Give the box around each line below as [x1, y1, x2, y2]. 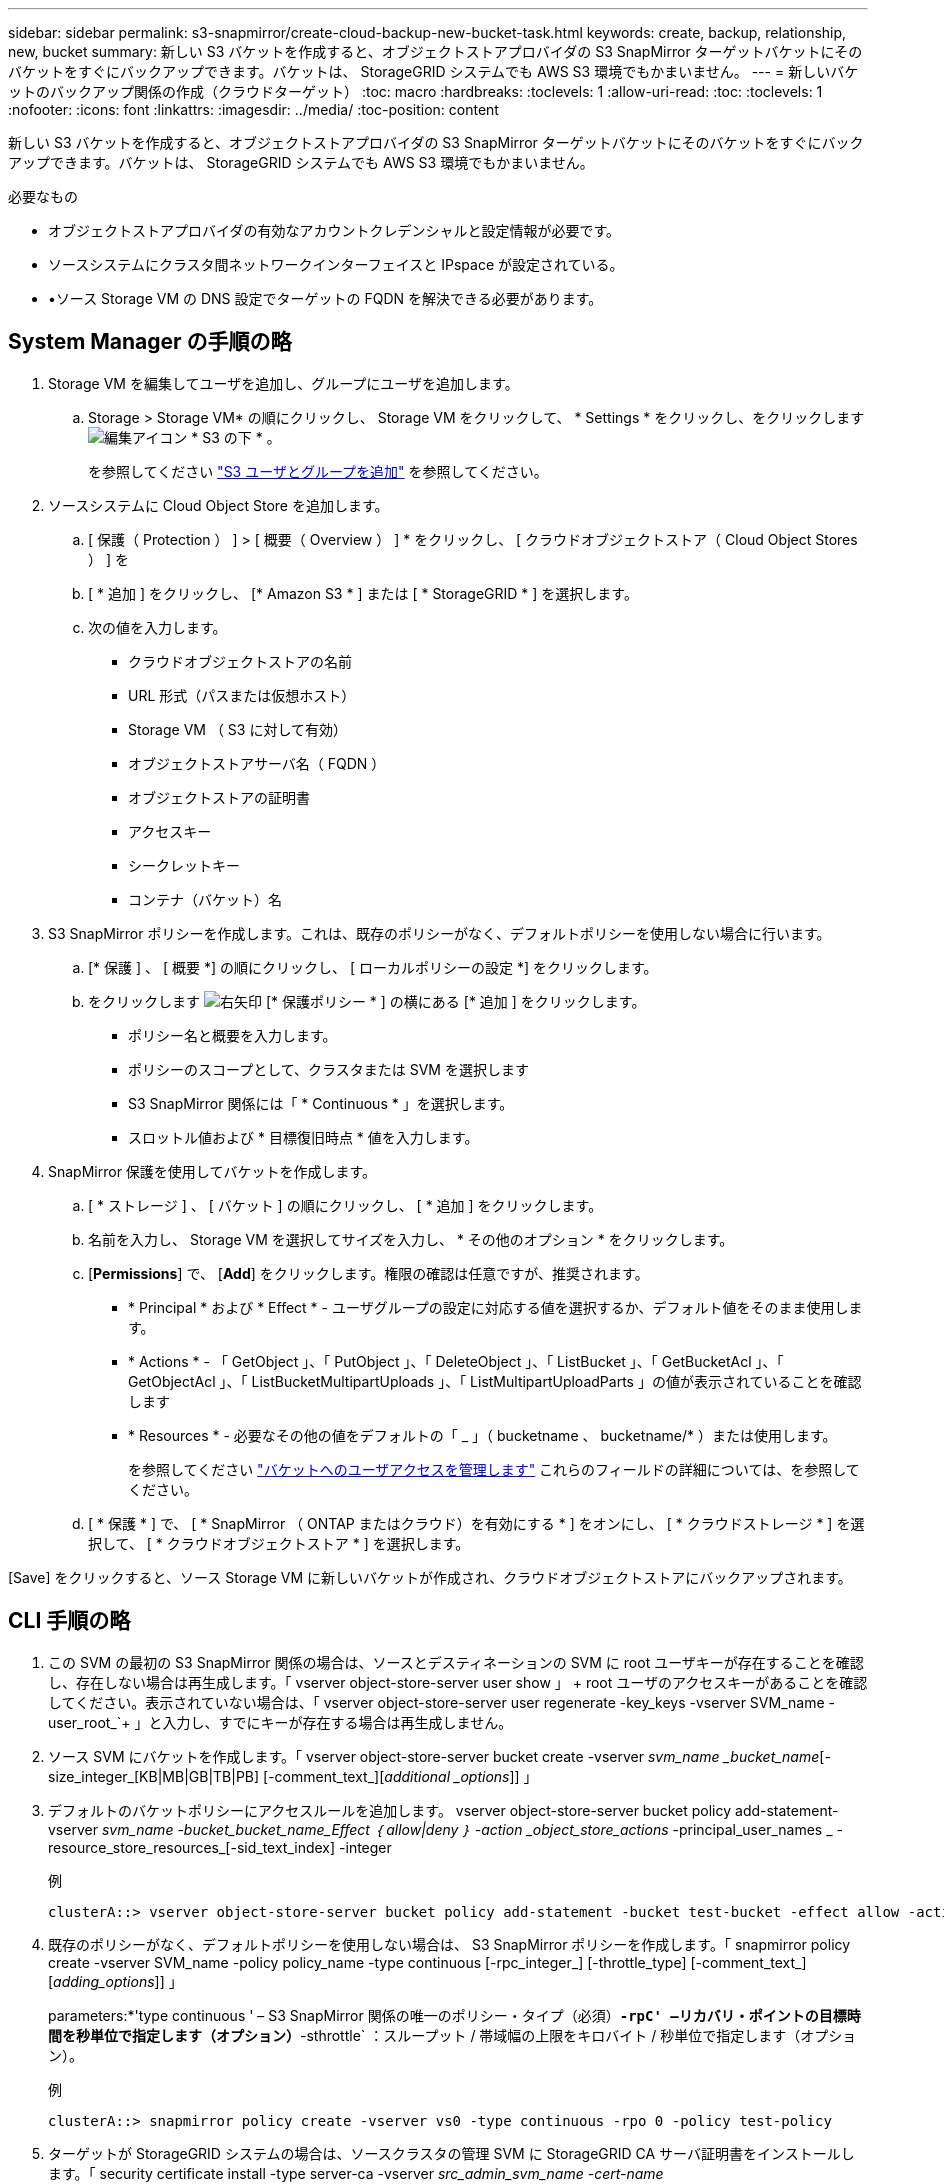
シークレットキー [128, 856, 240, 874]
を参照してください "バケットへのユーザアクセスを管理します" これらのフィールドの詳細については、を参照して [128, 1460, 860, 1478]
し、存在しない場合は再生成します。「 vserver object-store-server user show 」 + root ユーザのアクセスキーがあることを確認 [48, 1673, 868, 1691]
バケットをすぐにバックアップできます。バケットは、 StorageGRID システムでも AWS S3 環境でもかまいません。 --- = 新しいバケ [8, 63, 859, 80]
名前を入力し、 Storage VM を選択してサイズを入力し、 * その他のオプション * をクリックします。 [88, 1230, 734, 1248]
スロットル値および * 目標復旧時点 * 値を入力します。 [128, 1128, 479, 1146]
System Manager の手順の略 [8, 329, 292, 355]
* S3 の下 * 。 [191, 428, 281, 446]
